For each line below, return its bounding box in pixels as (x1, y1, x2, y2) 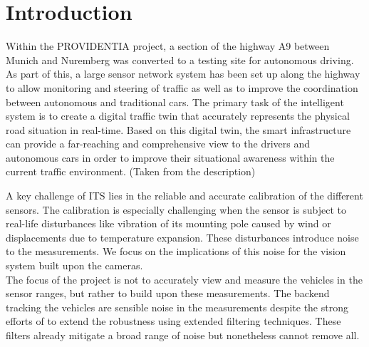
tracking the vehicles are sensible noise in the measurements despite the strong (6, 299, 348, 314)
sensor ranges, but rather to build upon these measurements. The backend (6, 286, 330, 301)
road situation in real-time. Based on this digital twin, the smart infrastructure (6, 122, 351, 137)
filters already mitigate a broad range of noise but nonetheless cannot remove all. (6, 328, 360, 342)
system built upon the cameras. (6, 258, 143, 273)
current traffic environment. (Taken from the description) (6, 164, 256, 179)
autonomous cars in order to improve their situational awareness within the (6, 150, 335, 165)
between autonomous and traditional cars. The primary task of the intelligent (6, 94, 344, 109)
